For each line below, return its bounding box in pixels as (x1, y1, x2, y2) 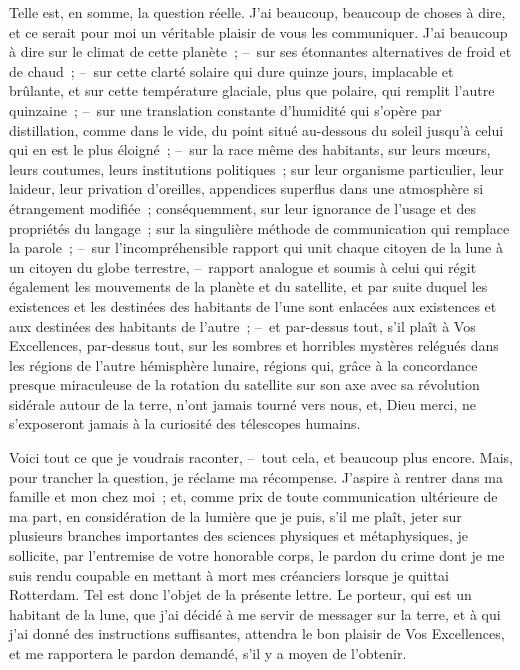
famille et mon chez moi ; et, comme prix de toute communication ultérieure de (9, 486, 498, 507)
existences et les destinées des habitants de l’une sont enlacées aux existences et (9, 295, 497, 316)
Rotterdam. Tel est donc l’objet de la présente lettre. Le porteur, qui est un (9, 584, 472, 605)
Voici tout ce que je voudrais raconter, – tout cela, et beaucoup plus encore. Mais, (9, 447, 513, 468)
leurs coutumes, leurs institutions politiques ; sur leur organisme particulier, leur (9, 158, 504, 179)
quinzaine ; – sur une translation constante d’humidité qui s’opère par (9, 99, 442, 120)
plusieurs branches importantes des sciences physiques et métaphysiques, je (9, 525, 469, 546)
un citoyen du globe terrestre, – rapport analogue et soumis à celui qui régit (9, 256, 477, 277)
